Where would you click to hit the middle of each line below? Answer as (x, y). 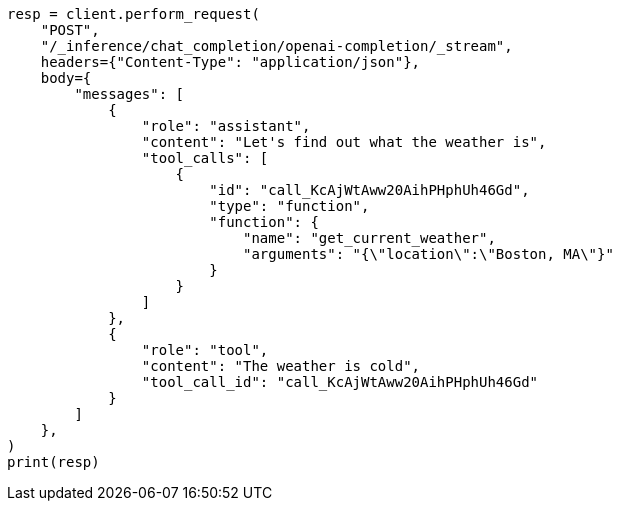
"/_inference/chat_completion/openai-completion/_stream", (276, 46)
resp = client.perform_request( (133, 14)
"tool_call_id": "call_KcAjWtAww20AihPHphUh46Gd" (340, 382)
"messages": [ (129, 94)
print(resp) (53, 462)
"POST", (70, 30)
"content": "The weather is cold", (281, 366)
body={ (66, 78)
